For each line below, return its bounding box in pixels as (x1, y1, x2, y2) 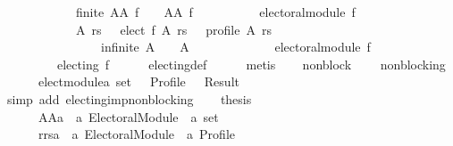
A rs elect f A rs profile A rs (75, 20, 272, 38)
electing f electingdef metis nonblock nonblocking (56, 54, 446, 73)
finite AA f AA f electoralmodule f (75, 3, 356, 20)
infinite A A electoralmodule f (100, 37, 371, 56)
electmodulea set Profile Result (38, 72, 239, 91)
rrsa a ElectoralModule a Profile (38, 125, 235, 143)
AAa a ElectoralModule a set (38, 107, 219, 126)
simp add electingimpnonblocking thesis (6, 89, 252, 108)
